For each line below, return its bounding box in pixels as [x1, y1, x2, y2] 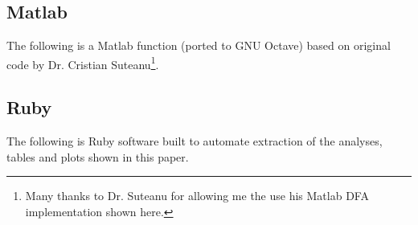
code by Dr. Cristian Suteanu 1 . [6, 53, 159, 72]
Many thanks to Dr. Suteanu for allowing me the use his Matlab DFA [25, 187, 369, 204]
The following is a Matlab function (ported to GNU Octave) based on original [6, 37, 391, 54]
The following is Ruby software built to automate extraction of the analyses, [6, 133, 383, 149]
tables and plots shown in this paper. [6, 148, 189, 165]
